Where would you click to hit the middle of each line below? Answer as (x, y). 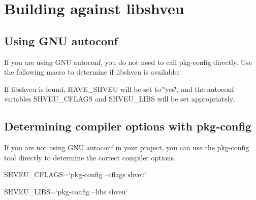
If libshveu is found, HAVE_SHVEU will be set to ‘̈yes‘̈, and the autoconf (119, 89)
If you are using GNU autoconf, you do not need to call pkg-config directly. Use (128, 62)
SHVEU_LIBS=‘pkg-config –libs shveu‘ (66, 191)
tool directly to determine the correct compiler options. (90, 157)
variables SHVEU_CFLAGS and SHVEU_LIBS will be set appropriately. (119, 99)
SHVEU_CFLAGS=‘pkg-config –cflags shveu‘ (76, 174)
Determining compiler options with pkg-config (128, 126)
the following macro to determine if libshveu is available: (92, 72)
